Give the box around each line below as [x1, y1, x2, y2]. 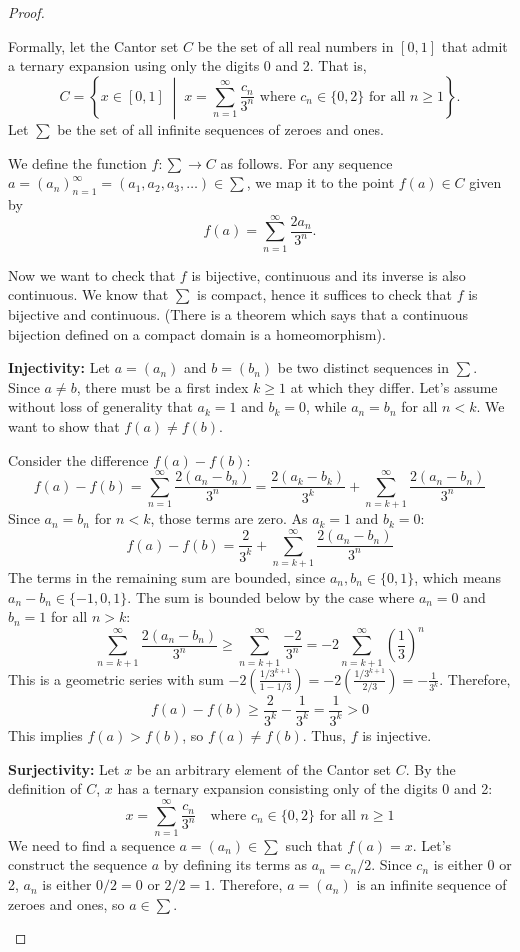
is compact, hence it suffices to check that [197, 284, 452, 305]
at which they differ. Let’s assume [290, 376, 498, 397]
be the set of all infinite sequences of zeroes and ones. [57, 119, 384, 140]
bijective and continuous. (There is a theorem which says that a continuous [8, 303, 469, 324]
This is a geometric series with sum [8, 668, 224, 689]
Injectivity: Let [8, 357, 111, 378]
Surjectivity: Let [8, 758, 120, 779]
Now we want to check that [8, 264, 176, 285]
